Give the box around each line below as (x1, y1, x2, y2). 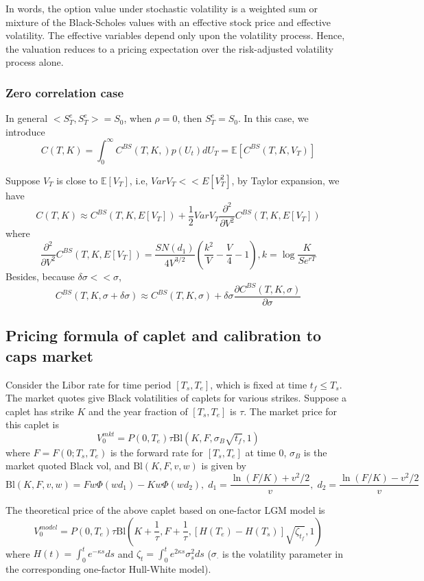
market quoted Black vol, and (5, 458, 130, 473)
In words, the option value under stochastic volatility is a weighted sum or (5, 1, 318, 15)
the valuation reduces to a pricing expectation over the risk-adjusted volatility (5, 41, 333, 55)
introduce (5, 124, 45, 138)
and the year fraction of (88, 404, 188, 418)
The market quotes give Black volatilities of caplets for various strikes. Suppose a (5, 391, 347, 405)
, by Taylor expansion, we (231, 173, 340, 187)
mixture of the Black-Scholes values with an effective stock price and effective (5, 14, 331, 29)
